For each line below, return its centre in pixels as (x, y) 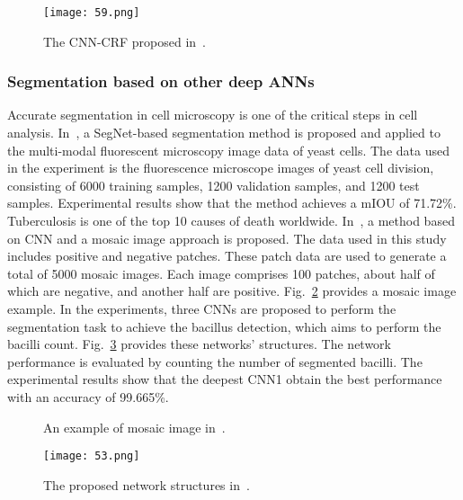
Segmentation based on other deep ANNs (161, 81)
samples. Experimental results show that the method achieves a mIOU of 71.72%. (232, 203)
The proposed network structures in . (147, 484)
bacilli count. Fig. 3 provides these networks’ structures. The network (199, 344)
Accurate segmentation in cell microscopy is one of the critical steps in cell (213, 115)
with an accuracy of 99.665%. (88, 396)
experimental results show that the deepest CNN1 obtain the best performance (225, 379)
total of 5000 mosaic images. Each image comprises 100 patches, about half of (221, 273)
